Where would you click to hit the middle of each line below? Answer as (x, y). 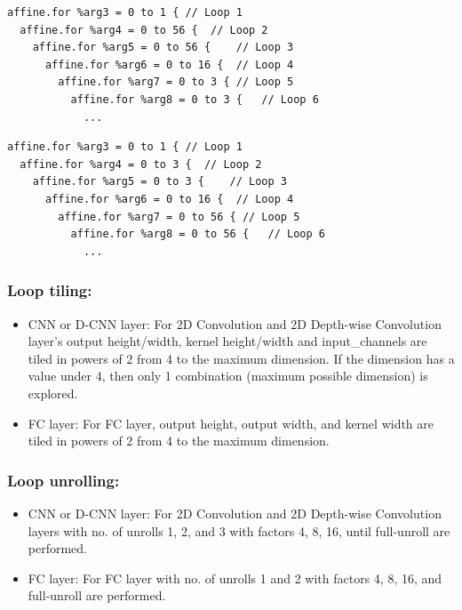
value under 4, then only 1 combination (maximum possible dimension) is (228, 376)
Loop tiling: (50, 290)
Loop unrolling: (64, 480)
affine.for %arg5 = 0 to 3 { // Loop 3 (159, 182)
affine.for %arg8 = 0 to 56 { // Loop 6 (198, 234)
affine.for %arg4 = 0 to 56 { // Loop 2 (144, 30)
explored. (53, 393)
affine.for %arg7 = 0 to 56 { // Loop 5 (179, 217)
